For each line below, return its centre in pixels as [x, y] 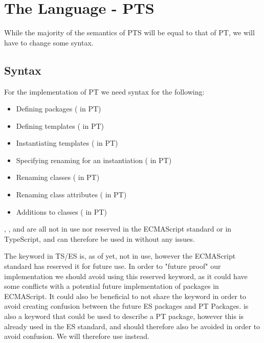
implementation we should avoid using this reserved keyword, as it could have [126, 276]
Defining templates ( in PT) [60, 125]
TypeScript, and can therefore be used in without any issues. [100, 238]
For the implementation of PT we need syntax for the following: [104, 91]
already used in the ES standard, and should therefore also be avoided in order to [132, 326]
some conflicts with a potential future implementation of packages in [112, 286]
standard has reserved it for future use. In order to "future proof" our [113, 266]
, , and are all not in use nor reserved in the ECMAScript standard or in [118, 229]
